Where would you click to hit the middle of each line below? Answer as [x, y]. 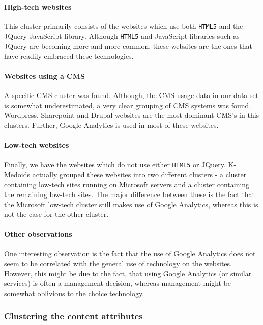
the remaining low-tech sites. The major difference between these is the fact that [130, 194]
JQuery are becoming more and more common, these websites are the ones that [128, 46]
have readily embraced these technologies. [69, 56]
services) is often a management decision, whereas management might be [118, 283]
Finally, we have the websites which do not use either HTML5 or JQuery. [115, 164]
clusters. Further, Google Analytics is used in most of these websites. [111, 125]
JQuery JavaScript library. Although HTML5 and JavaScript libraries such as [122, 36]
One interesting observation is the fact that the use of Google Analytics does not [130, 253]
